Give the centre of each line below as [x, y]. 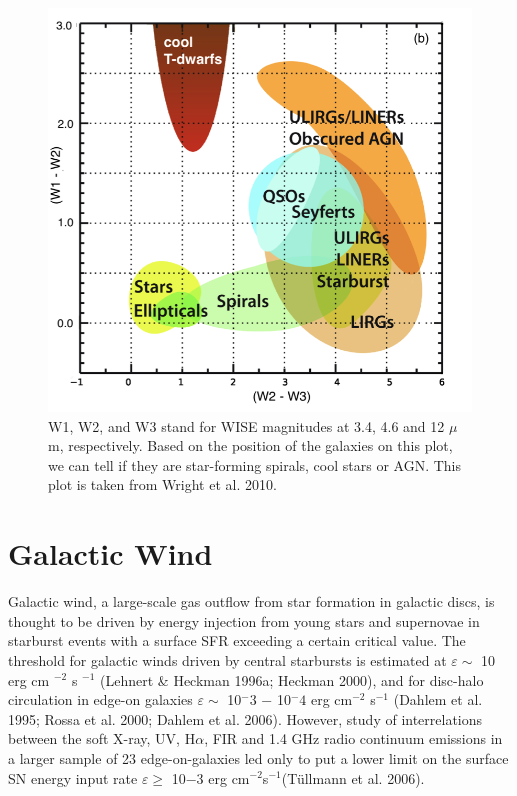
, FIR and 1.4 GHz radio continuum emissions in [353, 738]
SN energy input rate [73, 777]
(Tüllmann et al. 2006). [353, 777]
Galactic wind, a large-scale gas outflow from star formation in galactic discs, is [251, 601]
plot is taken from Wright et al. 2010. [162, 484]
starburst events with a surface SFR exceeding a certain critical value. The [237, 640]
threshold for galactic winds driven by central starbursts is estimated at [227, 659]
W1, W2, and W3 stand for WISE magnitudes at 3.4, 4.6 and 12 [246, 425]
